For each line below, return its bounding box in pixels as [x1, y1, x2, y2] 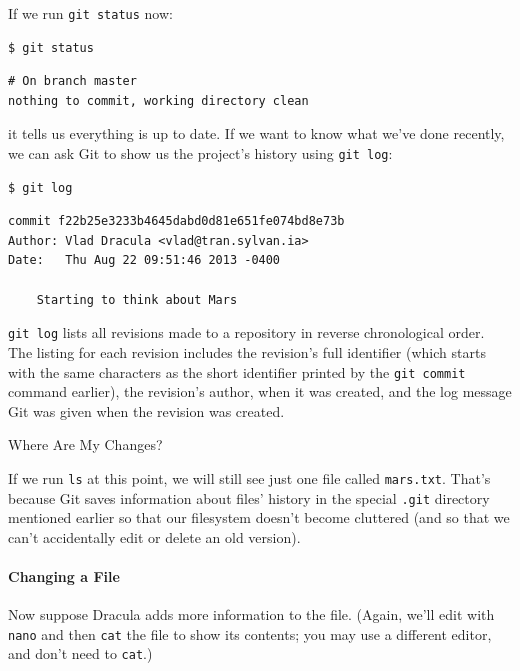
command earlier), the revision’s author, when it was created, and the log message [8, 381, 512, 402]
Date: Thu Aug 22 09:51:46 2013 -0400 [8, 253, 281, 268]
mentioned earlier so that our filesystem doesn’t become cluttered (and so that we [8, 507, 510, 528]
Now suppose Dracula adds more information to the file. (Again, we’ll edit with [8, 604, 495, 625]
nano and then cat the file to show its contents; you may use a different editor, [8, 623, 492, 644]
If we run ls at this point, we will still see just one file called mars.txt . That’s [8, 467, 491, 488]
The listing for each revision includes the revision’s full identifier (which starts [8, 341, 486, 362]
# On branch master [8, 74, 137, 89]
